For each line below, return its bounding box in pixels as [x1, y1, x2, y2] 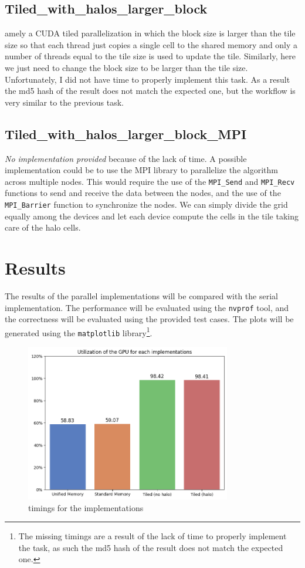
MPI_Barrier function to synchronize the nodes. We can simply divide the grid [5, 198, 288, 210]
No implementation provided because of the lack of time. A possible [5, 152, 247, 164]
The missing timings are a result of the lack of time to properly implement [18, 530, 287, 542]
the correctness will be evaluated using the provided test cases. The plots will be [5, 313, 294, 325]
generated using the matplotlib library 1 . [5, 324, 152, 339]
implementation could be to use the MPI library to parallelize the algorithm [5, 164, 278, 176]
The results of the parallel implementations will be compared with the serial [5, 289, 278, 302]
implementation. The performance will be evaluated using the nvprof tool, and [5, 301, 289, 313]
